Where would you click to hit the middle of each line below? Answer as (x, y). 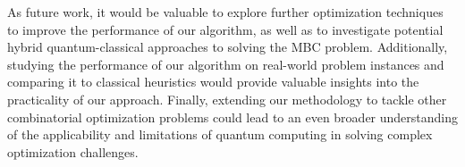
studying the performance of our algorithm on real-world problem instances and (226, 64)
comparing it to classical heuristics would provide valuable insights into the (213, 82)
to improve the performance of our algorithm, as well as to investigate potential (225, 29)
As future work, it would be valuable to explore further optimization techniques (225, 12)
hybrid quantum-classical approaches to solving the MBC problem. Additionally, (228, 47)
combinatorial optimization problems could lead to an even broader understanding (233, 117)
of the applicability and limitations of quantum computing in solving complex (220, 134)
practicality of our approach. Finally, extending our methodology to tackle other (227, 99)
